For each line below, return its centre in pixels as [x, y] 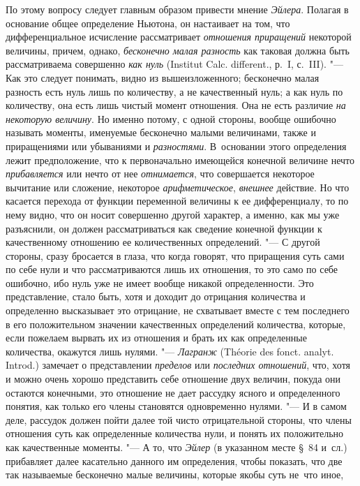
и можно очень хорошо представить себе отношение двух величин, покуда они [173, 379]
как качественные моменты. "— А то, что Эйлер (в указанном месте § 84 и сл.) [177, 447]
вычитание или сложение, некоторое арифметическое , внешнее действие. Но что [178, 187]
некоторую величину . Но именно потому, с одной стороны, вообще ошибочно [171, 118]
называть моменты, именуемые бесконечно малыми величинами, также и [161, 132]
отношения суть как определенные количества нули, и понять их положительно [175, 433]
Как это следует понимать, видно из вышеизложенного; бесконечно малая [163, 77]
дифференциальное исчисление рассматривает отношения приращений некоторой [179, 37]
